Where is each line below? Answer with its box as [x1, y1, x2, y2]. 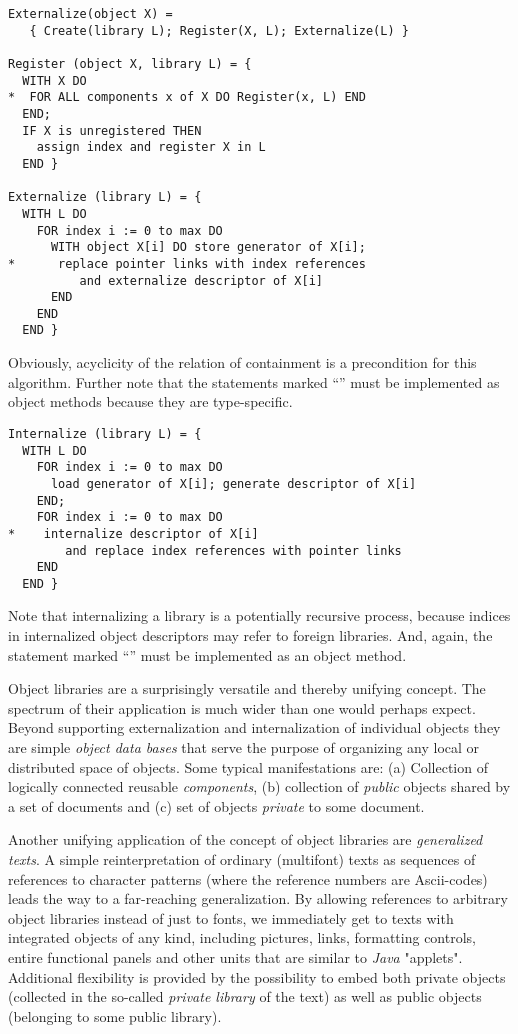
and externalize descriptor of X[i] [79, 273, 323, 288]
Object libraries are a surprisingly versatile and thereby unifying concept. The [8, 678, 486, 699]
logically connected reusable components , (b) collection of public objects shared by [8, 776, 511, 797]
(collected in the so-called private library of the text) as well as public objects [8, 986, 482, 1007]
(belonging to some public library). [8, 1005, 222, 1026]
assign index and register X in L [36, 140, 266, 155]
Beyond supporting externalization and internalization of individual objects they [8, 717, 501, 738]
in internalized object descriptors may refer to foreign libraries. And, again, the [8, 625, 493, 646]
